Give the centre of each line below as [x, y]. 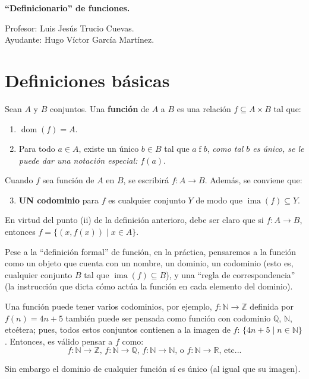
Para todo [37, 149]
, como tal [225, 149]
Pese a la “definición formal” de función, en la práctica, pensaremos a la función [151, 251]
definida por [272, 306]
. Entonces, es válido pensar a [59, 341]
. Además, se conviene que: [253, 180]
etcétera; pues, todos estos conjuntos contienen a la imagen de [118, 329]
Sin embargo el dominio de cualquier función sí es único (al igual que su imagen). [153, 369]
